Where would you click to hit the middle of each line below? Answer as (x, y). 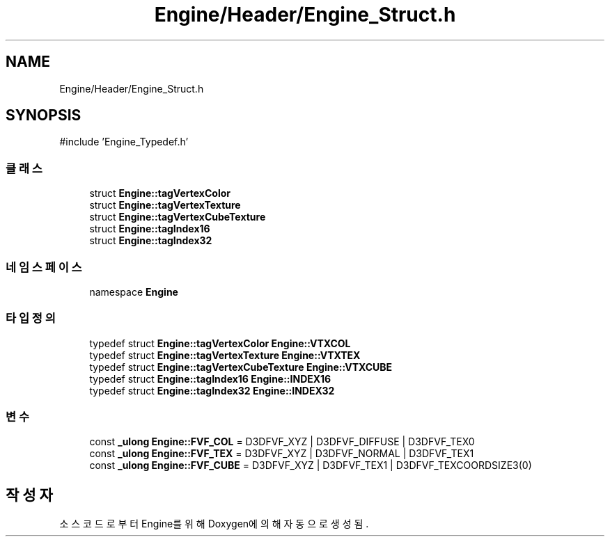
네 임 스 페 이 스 (44, 267)
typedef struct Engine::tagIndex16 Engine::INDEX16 (210, 378)
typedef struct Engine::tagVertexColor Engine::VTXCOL (220, 343)
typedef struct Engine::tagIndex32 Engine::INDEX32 (212, 390)
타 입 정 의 (31, 318)
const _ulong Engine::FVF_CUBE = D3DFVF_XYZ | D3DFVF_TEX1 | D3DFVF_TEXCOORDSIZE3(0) (311, 465)
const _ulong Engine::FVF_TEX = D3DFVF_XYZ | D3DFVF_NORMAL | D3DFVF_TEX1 (282, 454)
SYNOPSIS (44, 115)
